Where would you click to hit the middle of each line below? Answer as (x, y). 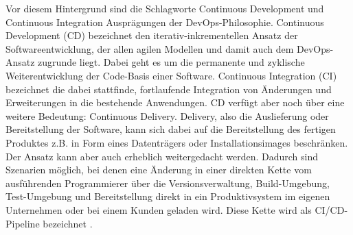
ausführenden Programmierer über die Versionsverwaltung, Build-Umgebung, (168, 183)
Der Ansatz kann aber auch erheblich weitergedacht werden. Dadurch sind (162, 156)
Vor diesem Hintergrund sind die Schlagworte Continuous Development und (165, 8)
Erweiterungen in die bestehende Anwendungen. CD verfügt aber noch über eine (175, 102)
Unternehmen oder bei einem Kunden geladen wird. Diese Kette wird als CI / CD (175, 209)
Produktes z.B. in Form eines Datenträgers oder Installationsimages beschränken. (177, 142)
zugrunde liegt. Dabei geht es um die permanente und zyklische (171, 62)
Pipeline (23, 223)
